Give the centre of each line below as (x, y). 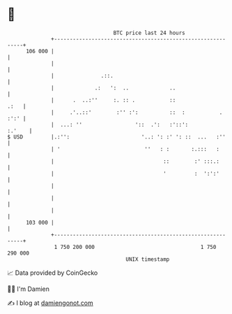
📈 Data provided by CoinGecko (53, 273)
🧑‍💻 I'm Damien (29, 289)
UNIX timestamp (148, 259)
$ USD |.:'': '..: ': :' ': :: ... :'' (117, 137)
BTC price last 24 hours (149, 33)
